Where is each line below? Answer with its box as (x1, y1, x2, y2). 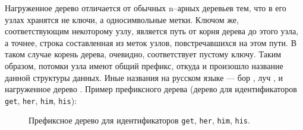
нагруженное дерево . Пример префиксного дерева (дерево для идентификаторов (5, 83, 297, 95)
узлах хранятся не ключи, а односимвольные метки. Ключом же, (5, 13, 239, 25)
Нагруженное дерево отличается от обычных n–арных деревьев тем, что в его (5, 2, 286, 14)
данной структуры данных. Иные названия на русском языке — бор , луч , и (5, 71, 283, 83)
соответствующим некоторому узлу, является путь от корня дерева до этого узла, (5, 25, 299, 37)
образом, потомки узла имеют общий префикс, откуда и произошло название (5, 59, 283, 71)
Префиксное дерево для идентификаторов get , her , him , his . (29, 114, 250, 126)
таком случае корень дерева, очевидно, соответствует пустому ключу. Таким (5, 48, 282, 60)
